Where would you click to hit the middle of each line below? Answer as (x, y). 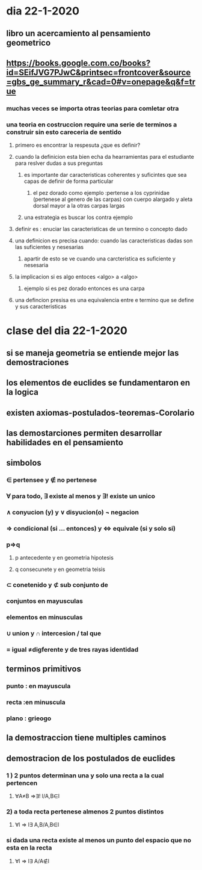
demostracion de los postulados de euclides (91, 758)
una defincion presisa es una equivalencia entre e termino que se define (104, 300)
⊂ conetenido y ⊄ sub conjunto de (57, 585)
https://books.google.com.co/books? (78, 63)
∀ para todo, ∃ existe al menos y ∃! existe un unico (81, 496)
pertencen (22, 783)
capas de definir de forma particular (69, 181)
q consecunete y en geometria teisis (60, 569)
